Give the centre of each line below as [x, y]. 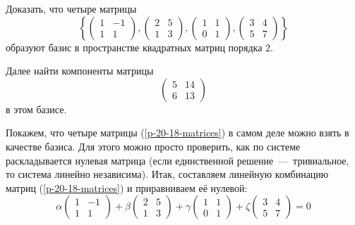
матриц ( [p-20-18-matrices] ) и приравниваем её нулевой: [127, 187]
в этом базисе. [36, 109]
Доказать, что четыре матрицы [71, 8]
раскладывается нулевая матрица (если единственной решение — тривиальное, [177, 160]
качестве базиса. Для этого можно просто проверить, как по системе [153, 146]
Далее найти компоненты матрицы [80, 71]
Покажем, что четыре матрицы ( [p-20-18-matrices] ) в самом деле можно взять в [177, 133]
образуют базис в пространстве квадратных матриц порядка [134, 47]
